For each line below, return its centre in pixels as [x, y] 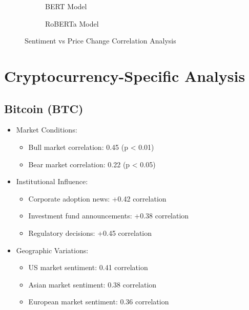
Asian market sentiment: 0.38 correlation [92, 284]
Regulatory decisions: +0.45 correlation [90, 232]
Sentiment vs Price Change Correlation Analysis [100, 41]
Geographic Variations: [52, 250]
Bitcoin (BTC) [44, 108]
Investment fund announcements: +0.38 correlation [109, 216]
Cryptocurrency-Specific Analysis [125, 75]
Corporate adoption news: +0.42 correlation [97, 198]
